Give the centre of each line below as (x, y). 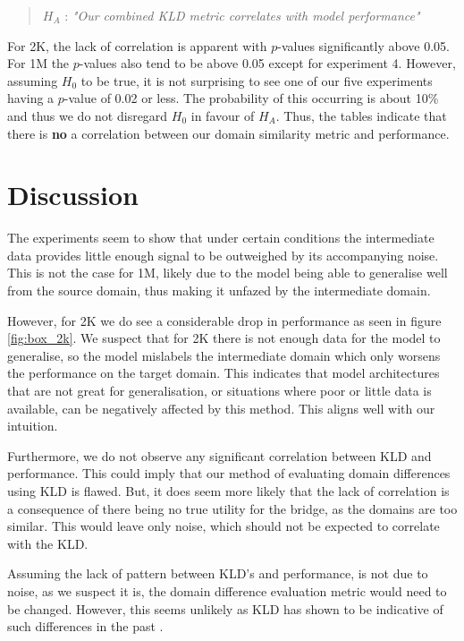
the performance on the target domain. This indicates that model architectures (224, 373)
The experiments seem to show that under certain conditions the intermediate (221, 238)
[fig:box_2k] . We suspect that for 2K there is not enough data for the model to (224, 338)
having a (31, 98)
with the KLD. (48, 543)
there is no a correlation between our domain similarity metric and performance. (228, 133)
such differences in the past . (85, 626)
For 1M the (38, 63)
